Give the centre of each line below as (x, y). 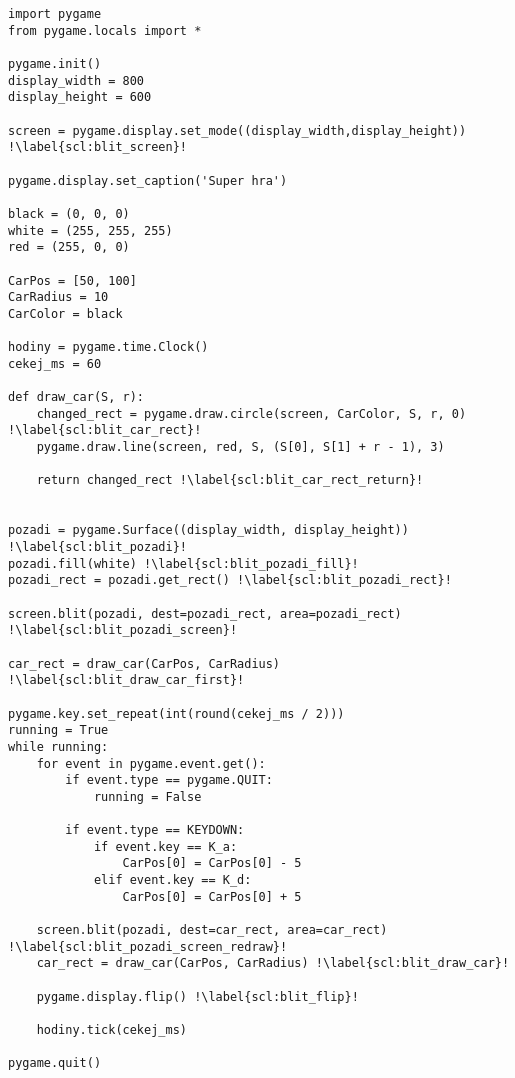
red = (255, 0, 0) (69, 247)
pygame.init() (55, 63)
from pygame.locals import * (105, 30)
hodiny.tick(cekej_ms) (111, 1030)
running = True (58, 730)
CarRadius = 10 (58, 297)
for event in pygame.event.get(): (151, 763)
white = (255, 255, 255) (90, 230)
